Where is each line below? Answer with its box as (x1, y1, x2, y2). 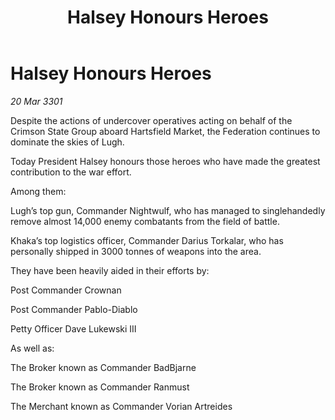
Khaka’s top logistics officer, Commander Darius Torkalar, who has (10, 234, 284, 246)
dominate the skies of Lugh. (10, 136, 125, 148)
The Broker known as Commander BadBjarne (10, 361, 197, 373)
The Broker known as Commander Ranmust (10, 381, 190, 393)
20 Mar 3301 (10, 95, 63, 107)
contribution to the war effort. (10, 166, 132, 178)
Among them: (10, 185, 67, 197)
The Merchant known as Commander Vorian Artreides (10, 400, 233, 412)
